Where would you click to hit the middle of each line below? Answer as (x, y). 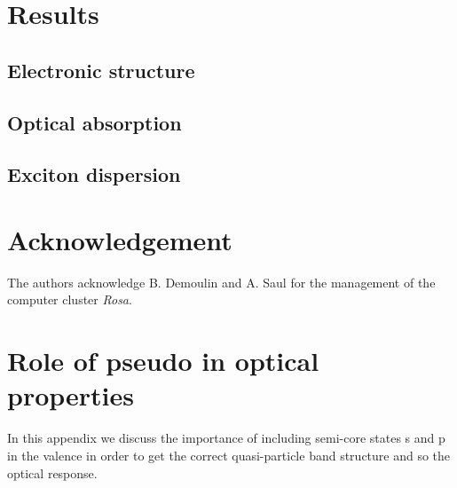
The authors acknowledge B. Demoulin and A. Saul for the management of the (221, 282)
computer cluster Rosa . (70, 299)
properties (71, 395)
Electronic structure (101, 70)
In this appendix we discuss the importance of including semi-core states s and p (226, 438)
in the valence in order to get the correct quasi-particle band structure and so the (229, 455)
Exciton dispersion (94, 174)
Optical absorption (95, 122)
